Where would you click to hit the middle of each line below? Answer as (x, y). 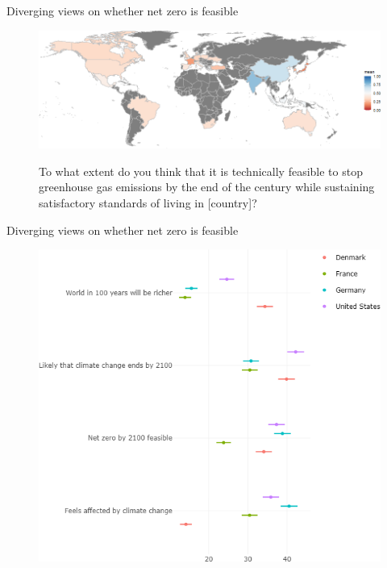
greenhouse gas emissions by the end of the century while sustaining (207, 187)
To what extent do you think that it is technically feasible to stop (201, 171)
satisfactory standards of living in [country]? (148, 202)
